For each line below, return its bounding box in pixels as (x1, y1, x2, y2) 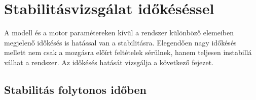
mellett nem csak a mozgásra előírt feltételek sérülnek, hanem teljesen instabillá (4, 47, 252, 58)
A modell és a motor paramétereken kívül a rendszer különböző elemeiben (4, 27, 234, 38)
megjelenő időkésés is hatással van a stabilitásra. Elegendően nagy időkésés (4, 37, 237, 47)
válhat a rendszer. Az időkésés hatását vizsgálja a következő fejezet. (4, 57, 213, 67)
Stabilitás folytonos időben (4, 81, 147, 97)
